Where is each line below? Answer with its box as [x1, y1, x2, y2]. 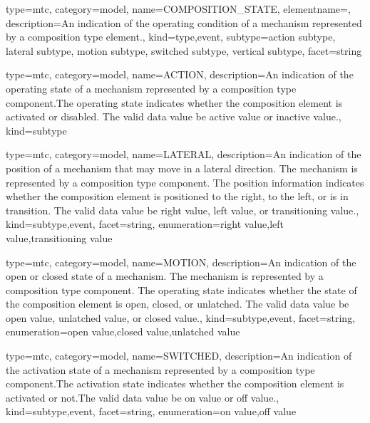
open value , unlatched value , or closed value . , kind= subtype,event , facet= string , [6, 310, 356, 325]
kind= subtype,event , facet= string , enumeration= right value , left [6, 216, 284, 231]
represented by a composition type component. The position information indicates [6, 174, 364, 189]
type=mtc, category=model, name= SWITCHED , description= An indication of [6, 348, 352, 363]
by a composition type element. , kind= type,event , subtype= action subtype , [6, 29, 336, 44]
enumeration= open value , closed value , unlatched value [6, 324, 240, 339]
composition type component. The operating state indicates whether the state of [6, 282, 357, 297]
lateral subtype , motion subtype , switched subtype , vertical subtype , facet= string [6, 43, 362, 58]
